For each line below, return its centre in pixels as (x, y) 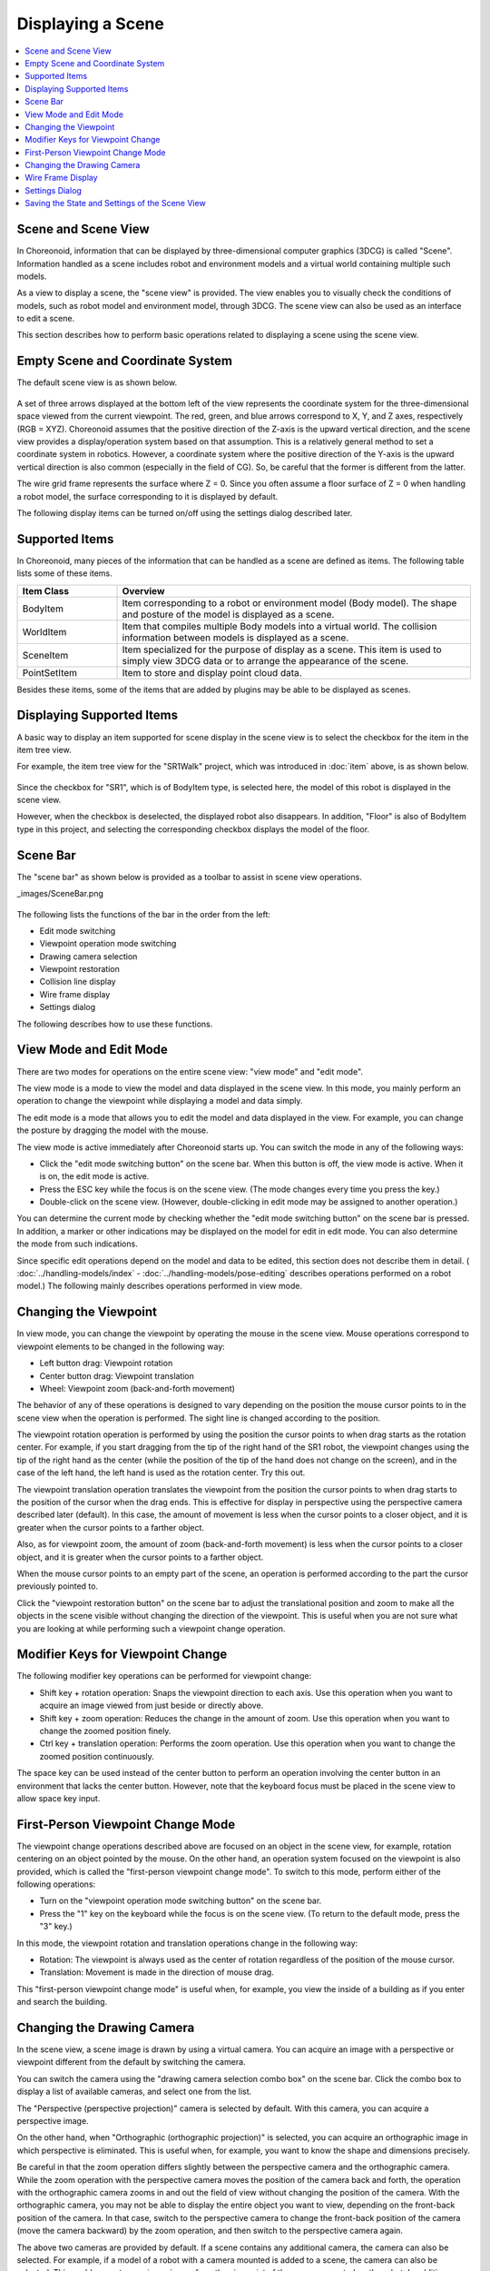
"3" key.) (56, 1927)
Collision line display (78, 982)
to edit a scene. (46, 319)
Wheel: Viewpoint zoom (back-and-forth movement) (137, 1388)
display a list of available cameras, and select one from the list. (134, 2092)
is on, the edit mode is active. (94, 1176)
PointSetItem (49, 672)
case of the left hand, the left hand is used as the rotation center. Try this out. (161, 1473)
